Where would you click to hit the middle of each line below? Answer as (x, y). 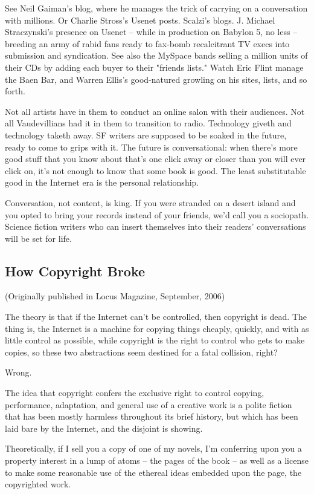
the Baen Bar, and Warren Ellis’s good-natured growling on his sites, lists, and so (156, 79)
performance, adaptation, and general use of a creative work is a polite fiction (149, 404)
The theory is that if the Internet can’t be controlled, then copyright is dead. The (156, 317)
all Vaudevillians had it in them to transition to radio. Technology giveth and (148, 123)
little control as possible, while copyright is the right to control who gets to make (155, 340)
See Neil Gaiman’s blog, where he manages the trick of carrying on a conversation (156, 8)
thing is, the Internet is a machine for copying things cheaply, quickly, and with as (157, 328)
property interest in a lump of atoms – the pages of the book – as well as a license (157, 460)
